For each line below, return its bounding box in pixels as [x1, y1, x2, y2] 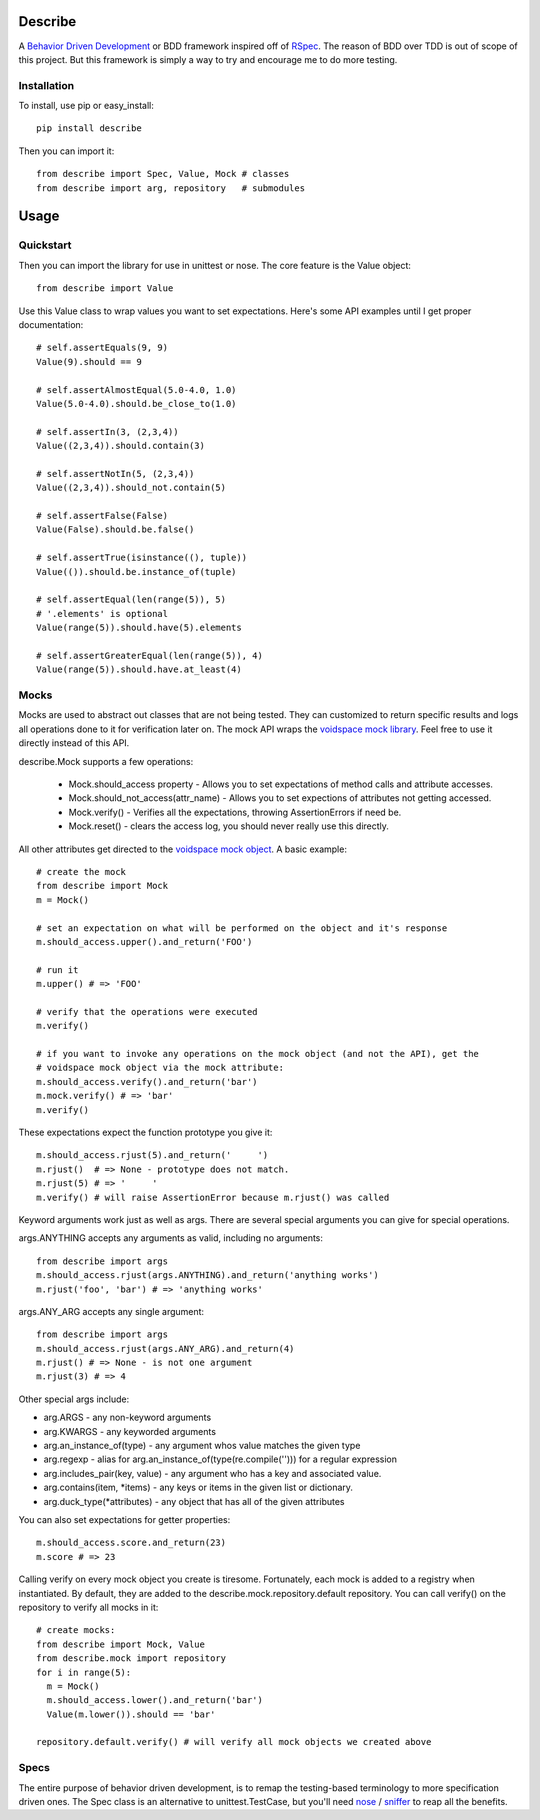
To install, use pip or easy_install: [18, 100, 154, 112]
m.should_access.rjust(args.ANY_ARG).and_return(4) [36, 1343, 295, 1354]
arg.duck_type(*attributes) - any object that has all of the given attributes [43, 1495, 345, 1507]
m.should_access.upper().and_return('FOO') [36, 936, 253, 947]
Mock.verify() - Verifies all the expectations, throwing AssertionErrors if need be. [68, 806, 402, 818]
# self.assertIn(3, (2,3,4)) [36, 426, 179, 437]
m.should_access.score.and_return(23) [36, 1537, 227, 1549]
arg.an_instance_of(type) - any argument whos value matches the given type [43, 1440, 361, 1452]
